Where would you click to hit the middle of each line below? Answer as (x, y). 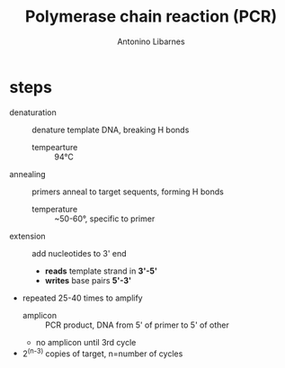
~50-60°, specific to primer (105, 219)
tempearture (55, 147)
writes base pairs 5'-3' (88, 280)
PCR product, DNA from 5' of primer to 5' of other (137, 325)
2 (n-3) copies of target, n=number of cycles (102, 353)
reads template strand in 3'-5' (101, 271)
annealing (28, 174)
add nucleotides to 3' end (80, 253)
